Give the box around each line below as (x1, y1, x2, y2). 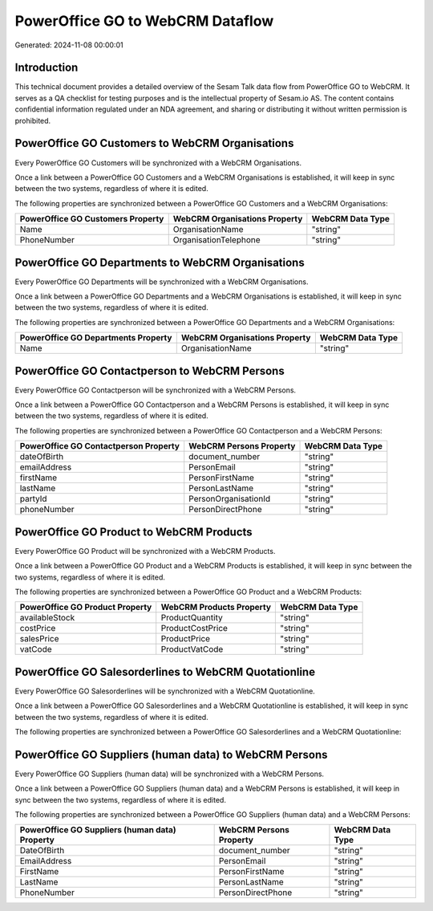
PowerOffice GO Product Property (19, 602, 152, 613)
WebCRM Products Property (160, 602, 272, 613)
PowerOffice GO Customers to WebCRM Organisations (14, 136, 294, 150)
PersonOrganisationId (188, 494, 271, 505)
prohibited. (14, 116, 51, 125)
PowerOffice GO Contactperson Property (19, 441, 180, 452)
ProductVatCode (160, 644, 224, 655)
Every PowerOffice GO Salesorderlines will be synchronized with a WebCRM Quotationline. (14, 686, 316, 696)
